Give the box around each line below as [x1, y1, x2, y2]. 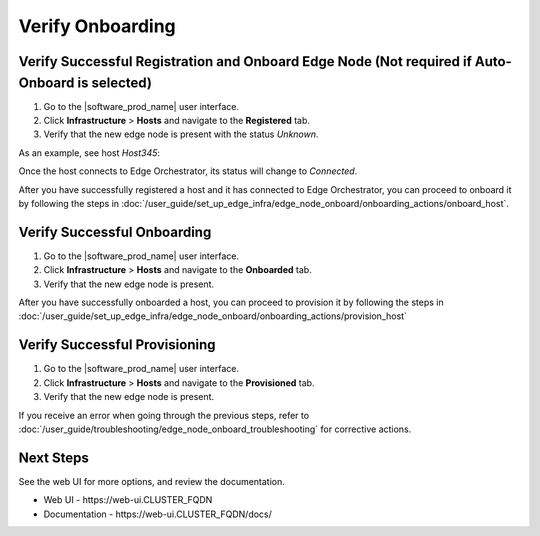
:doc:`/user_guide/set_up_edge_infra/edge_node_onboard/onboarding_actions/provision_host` [18, 310, 407, 322]
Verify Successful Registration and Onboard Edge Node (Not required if [18, 53, 472, 70]
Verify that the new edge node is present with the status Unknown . [43, 128, 319, 140]
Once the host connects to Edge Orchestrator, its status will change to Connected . [18, 165, 358, 177]
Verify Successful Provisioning [18, 336, 216, 354]
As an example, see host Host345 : [18, 146, 160, 159]
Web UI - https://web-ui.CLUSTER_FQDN [43, 494, 213, 506]
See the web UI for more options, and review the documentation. [18, 475, 285, 487]
